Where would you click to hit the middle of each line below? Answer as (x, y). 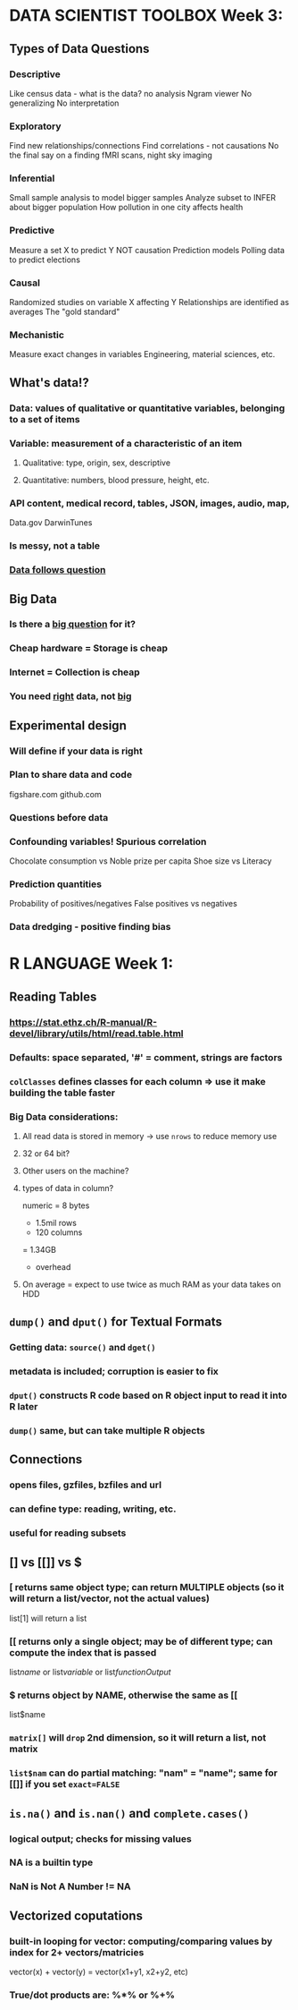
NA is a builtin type (51, 1862)
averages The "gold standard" (65, 312)
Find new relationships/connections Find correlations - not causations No (144, 146)
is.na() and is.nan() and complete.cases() (129, 1813)
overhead (53, 1266)
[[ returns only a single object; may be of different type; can (141, 1641)
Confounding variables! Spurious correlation (108, 841)
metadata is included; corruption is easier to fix (114, 1372)
